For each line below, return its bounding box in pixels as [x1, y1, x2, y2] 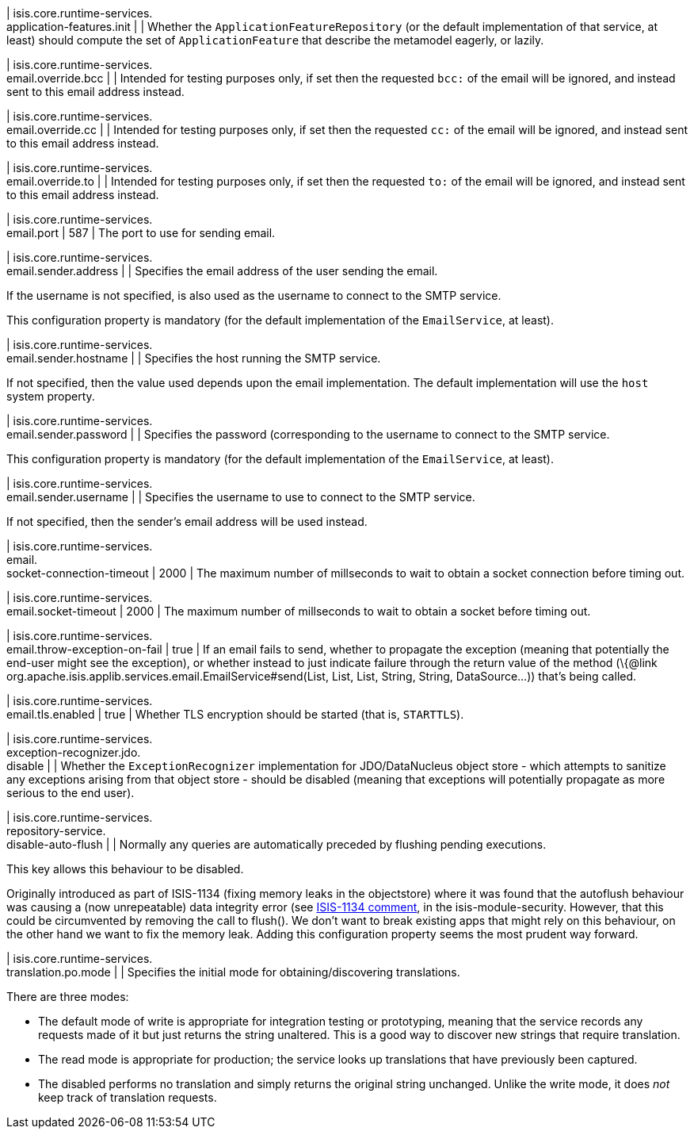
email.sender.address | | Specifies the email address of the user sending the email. [6, 264, 438, 278]
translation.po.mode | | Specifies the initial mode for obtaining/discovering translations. [6, 965, 460, 979]
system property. [6, 389, 95, 403]
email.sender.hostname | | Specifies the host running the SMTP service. [6, 351, 381, 365]
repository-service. [6, 824, 106, 838]
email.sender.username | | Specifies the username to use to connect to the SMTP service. [6, 490, 475, 504]
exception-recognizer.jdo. [6, 746, 141, 759]
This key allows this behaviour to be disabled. [6, 862, 244, 876]
